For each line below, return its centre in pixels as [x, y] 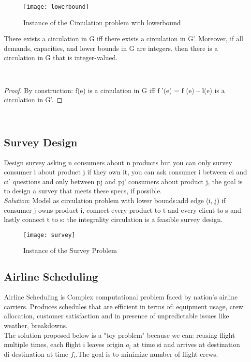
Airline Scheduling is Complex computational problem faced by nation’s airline [121, 297]
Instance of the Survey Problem [70, 250]
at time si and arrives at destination [187, 344]
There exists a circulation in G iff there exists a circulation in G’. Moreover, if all [124, 39]
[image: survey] [49, 235]
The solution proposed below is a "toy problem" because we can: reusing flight [119, 335]
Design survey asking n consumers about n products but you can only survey [118, 162]
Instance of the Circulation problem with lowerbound [102, 22]
